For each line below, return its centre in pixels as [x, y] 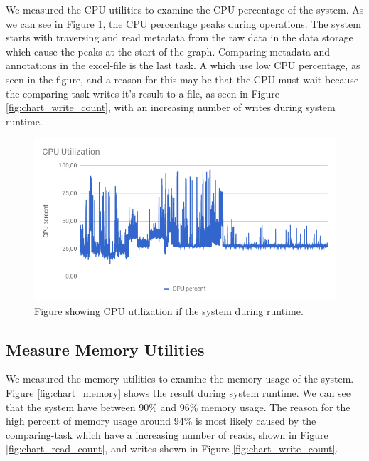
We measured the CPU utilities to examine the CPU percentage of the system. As [185, 9]
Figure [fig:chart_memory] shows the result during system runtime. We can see [178, 393]
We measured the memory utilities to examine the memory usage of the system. [180, 379]
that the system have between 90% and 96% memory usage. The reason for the [178, 406]
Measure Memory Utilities [105, 349]
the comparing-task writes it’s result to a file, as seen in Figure [143, 93]
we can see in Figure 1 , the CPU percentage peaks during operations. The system [183, 23]
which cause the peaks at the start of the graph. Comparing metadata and [168, 51]
